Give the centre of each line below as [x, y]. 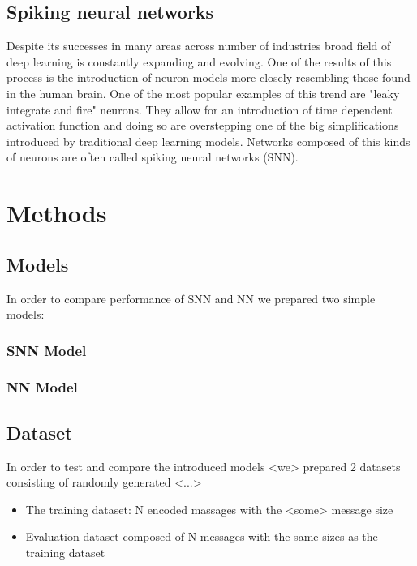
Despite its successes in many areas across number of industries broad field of [199, 46]
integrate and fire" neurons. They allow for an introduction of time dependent [200, 109]
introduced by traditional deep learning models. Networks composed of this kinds [208, 141]
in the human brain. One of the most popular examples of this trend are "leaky [203, 93]
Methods [57, 213]
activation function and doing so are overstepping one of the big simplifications [203, 125]
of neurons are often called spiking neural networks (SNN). [153, 157]
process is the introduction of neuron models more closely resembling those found [208, 77]
